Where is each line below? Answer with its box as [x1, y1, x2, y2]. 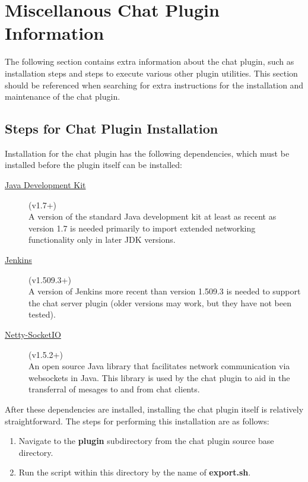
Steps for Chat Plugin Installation [5, 119, 218, 138]
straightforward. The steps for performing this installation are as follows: [5, 414, 269, 427]
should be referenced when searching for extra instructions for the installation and [5, 78, 304, 91]
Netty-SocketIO [5, 328, 61, 341]
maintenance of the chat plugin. [5, 90, 120, 103]
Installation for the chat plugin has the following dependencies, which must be [5, 147, 290, 159]
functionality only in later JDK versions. [28, 233, 176, 246]
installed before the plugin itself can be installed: [5, 158, 182, 171]
